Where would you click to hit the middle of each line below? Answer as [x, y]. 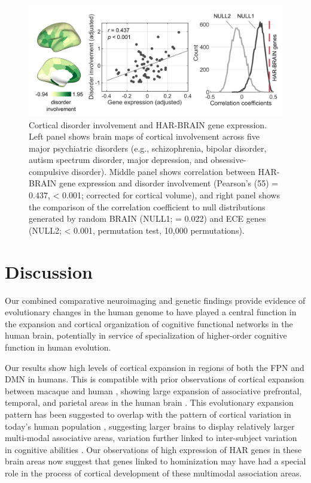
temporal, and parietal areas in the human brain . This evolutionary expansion [149, 402]
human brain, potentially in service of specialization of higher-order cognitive [146, 335]
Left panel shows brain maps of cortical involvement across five [144, 136]
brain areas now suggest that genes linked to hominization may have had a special [155, 461]
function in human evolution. [58, 347]
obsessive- [228, 160]
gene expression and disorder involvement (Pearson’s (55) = [169, 183]
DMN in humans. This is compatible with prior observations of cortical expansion [155, 379]
